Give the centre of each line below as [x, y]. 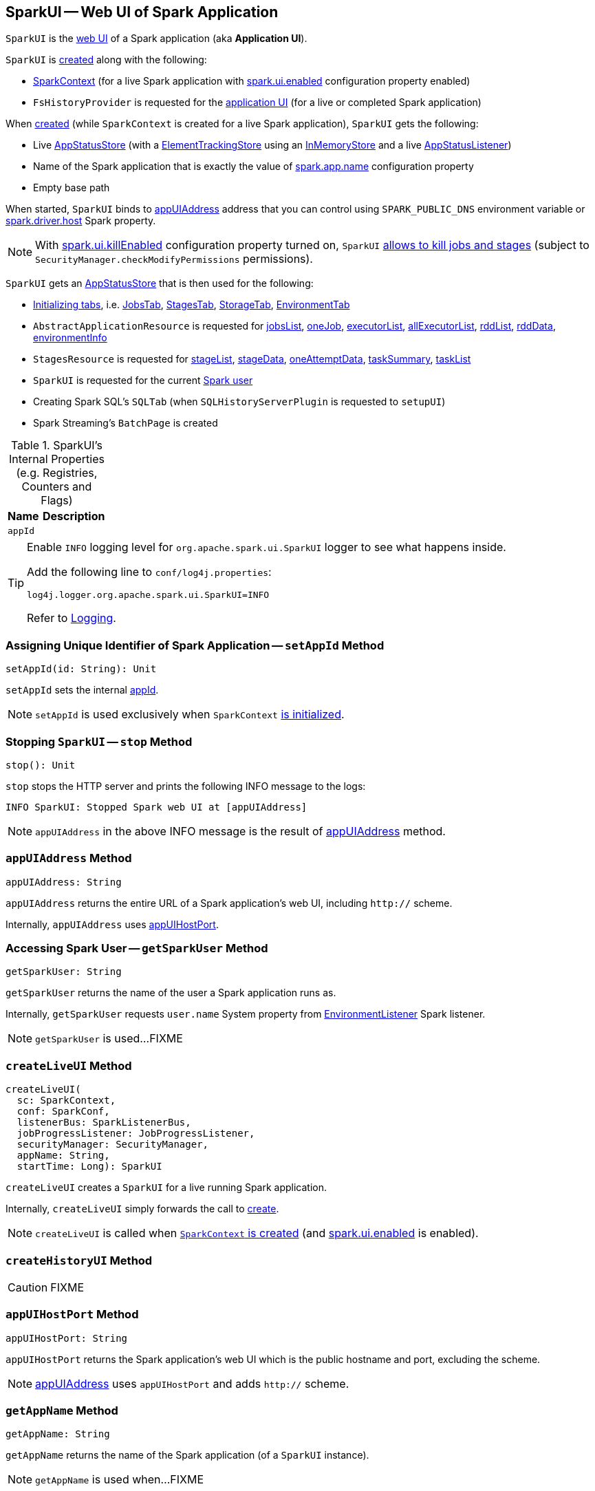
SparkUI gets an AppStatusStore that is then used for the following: [160, 283]
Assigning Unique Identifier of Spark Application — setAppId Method [195, 645]
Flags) [57, 501]
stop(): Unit [41, 765]
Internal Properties [56, 459]
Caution [28, 1287]
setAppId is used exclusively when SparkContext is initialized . [190, 715]
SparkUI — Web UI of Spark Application [142, 12]
